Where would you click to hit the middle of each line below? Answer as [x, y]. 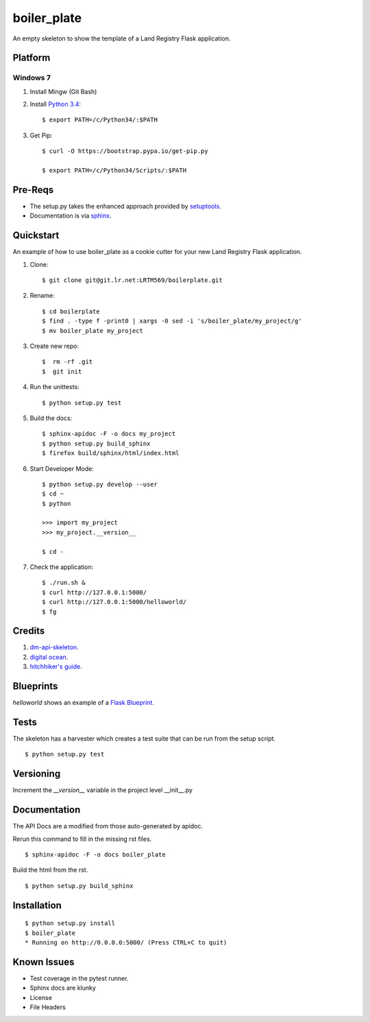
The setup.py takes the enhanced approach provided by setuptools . [126, 206]
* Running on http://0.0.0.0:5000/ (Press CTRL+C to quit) [126, 943]
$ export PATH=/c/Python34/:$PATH [100, 120]
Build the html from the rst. [50, 870]
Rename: [42, 296]
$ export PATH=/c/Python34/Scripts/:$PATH [114, 171]
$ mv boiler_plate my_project [93, 330]
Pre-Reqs [33, 190]
